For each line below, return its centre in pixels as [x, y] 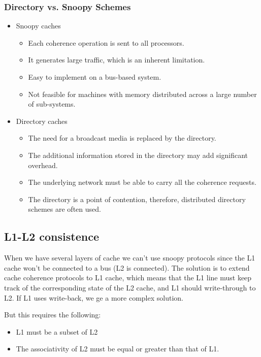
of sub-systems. [52, 104]
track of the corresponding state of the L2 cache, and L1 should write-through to [130, 287]
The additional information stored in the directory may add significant [138, 155]
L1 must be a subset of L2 [57, 331]
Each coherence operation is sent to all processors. [106, 42]
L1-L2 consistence [52, 236]
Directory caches [42, 121]
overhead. [43, 165]
